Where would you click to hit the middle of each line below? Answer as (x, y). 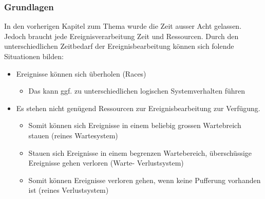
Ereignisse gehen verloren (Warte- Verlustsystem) (106, 163)
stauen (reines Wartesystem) (73, 135)
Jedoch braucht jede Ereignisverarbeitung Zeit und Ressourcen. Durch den (121, 36)
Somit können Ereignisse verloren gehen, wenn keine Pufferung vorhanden (145, 180)
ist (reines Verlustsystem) (69, 190)
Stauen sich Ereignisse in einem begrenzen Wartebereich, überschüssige (140, 152)
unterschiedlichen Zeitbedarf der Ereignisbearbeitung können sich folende (119, 46)
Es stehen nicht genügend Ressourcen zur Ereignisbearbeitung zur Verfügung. (138, 108)
